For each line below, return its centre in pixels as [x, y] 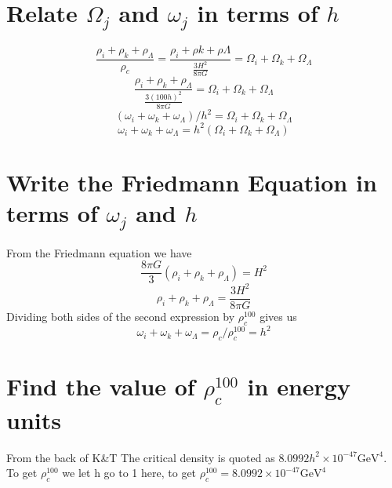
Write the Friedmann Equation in [192, 182]
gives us [278, 317]
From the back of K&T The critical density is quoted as [141, 457]
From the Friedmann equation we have [99, 252]
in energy [299, 386]
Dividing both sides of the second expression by [121, 317]
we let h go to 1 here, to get [129, 473]
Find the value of [101, 386]
